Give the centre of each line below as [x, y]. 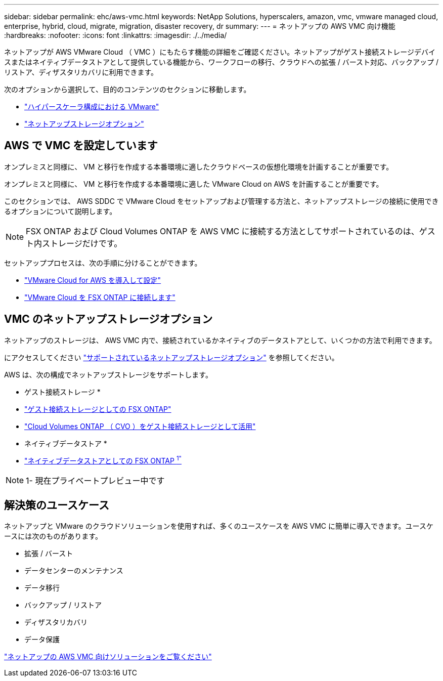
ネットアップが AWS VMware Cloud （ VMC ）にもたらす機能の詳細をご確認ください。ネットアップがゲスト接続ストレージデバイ [220, 52]
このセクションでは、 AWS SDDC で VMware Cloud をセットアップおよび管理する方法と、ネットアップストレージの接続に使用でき [221, 201]
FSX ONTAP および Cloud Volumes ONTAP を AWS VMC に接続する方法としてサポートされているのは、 [223, 231]
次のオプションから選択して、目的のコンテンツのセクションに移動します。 [127, 89]
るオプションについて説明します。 [60, 211]
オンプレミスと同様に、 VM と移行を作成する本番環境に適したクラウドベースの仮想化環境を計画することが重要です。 [199, 166]
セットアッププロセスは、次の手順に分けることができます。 [103, 263]
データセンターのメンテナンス [74, 571]
